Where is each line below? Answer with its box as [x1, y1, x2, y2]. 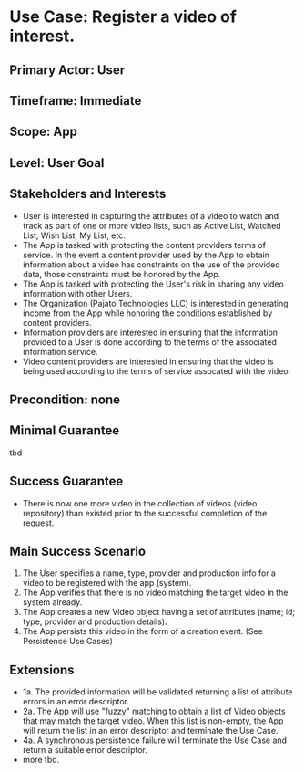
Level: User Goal [9, 155, 105, 171]
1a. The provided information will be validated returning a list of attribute [22, 686, 293, 697]
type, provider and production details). [22, 616, 167, 627]
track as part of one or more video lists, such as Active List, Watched [22, 220, 281, 231]
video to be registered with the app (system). [22, 578, 192, 589]
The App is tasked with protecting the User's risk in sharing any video [22, 278, 285, 289]
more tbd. [22, 755, 60, 766]
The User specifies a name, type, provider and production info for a [22, 568, 276, 579]
